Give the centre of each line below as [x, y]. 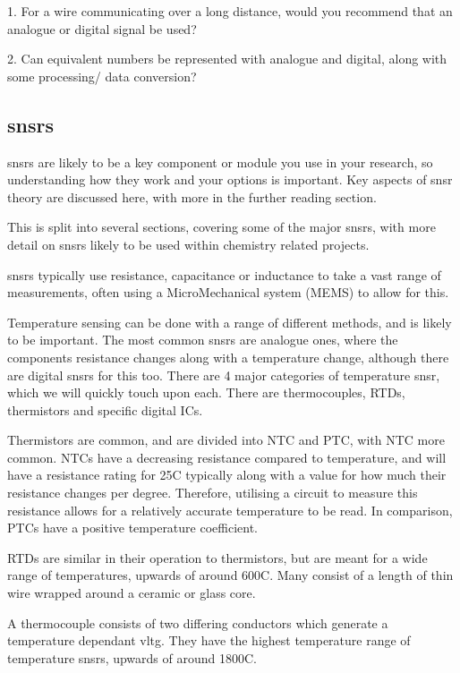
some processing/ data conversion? [102, 76]
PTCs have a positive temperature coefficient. [132, 528]
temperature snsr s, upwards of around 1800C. [132, 657]
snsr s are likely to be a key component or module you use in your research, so [220, 162]
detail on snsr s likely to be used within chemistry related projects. [188, 244]
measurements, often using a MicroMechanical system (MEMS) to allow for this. [228, 292]
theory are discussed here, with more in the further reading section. [192, 196]
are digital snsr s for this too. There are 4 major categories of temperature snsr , [224, 375]
